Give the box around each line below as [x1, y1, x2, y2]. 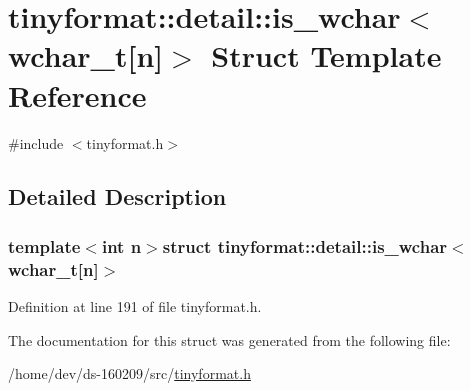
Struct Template [211, 35, 442, 76]
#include [8, 132, 64, 153]
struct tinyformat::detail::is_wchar [162, 233, 448, 258]
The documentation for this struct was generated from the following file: [8, 329, 451, 350]
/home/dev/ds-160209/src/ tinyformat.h [8, 363, 251, 384]
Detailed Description [8, 181, 227, 212]
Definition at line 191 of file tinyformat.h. [8, 296, 262, 317]
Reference [8, 74, 147, 115]
